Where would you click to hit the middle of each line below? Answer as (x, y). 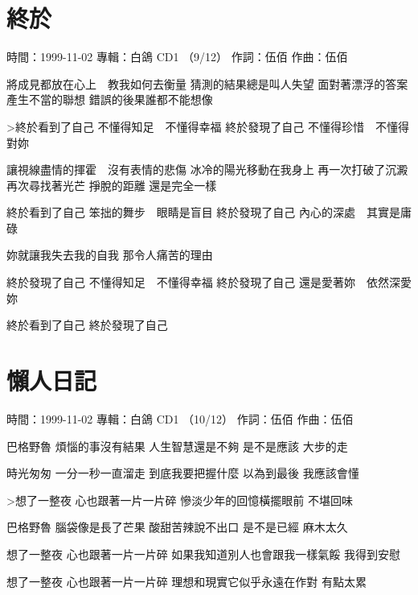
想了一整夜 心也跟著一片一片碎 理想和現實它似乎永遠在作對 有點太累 (186, 581)
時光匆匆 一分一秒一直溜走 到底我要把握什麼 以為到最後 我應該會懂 (183, 473)
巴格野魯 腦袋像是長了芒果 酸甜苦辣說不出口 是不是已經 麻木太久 (177, 527)
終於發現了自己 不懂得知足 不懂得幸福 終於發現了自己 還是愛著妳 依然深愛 (209, 282)
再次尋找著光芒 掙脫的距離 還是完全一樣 (112, 185)
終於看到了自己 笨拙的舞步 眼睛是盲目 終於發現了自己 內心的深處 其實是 (203, 212)
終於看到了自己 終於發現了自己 (87, 325)
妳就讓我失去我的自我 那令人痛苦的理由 (110, 255)
